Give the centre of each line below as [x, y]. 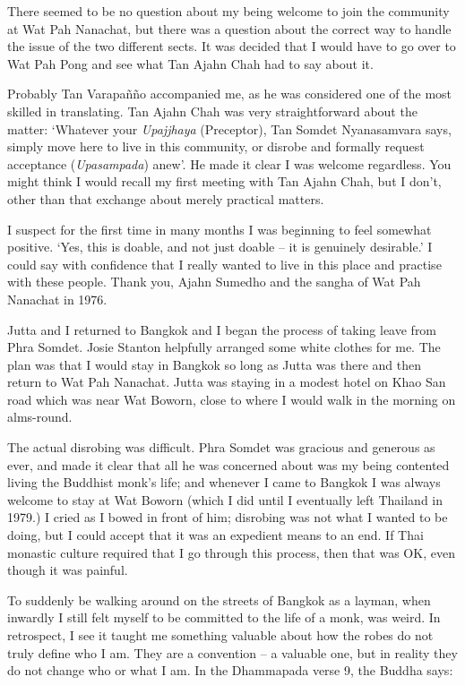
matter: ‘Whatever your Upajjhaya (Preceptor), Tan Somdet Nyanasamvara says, [229, 128]
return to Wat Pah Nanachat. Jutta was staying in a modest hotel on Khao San [227, 382]
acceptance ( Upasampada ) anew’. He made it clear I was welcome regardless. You [229, 163]
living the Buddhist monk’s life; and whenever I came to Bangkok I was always [224, 482]
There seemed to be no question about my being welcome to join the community [228, 11]
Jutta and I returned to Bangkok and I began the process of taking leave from [222, 329]
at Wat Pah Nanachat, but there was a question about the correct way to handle [229, 28]
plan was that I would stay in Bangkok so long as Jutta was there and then [215, 364]
